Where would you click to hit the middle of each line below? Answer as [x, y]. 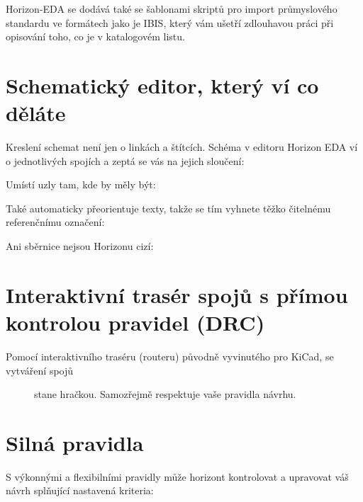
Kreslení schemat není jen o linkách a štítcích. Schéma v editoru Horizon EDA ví [182, 147]
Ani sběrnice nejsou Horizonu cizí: [80, 246]
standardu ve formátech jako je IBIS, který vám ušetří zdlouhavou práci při [170, 22]
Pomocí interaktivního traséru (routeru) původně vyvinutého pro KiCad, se [170, 356]
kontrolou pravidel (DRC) [135, 323]
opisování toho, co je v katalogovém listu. [95, 36]
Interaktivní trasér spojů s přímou [177, 294]
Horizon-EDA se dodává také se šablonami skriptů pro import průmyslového [172, 8]
